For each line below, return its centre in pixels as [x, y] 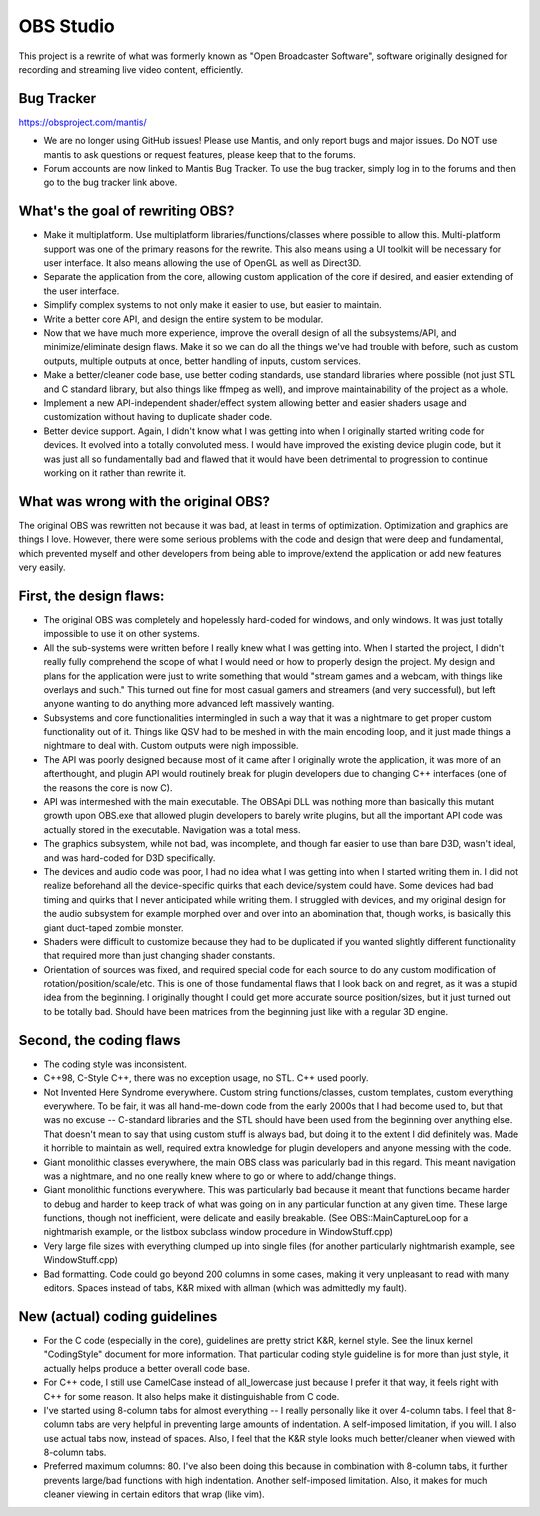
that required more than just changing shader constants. [159, 956]
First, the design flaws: [91, 595]
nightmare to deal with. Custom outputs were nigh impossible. [171, 746]
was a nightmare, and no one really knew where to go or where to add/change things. [220, 1176]
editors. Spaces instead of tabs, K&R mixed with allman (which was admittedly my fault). [225, 1288]
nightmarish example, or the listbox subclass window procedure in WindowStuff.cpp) [218, 1232]
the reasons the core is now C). [108, 787]
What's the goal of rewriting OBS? [126, 211]
